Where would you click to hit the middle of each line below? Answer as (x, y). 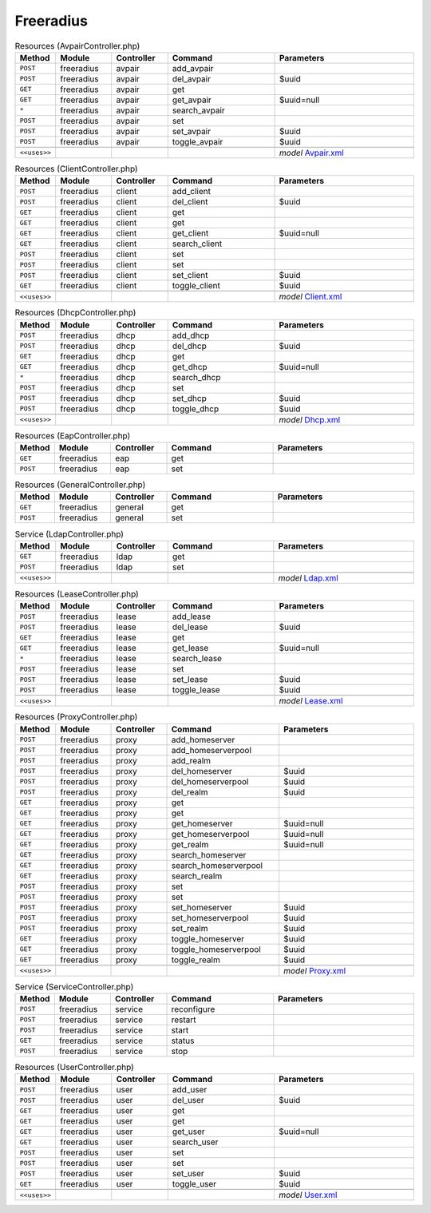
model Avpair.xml (312, 153)
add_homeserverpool (211, 750)
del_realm (190, 792)
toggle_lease (196, 690)
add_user (190, 1090)
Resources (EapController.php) (73, 435)
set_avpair (192, 131)
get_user (188, 1132)
